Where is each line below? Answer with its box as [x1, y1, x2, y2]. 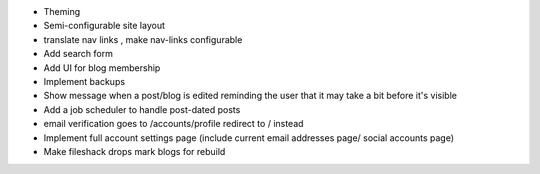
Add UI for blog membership [43, 61, 161, 74]
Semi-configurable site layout [43, 20, 165, 32]
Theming [43, 6, 80, 17]
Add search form [43, 48, 114, 60]
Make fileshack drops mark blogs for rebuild [43, 145, 226, 157]
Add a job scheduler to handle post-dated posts [43, 103, 241, 115]
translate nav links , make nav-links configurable [43, 33, 243, 45]
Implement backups [43, 75, 125, 87]
